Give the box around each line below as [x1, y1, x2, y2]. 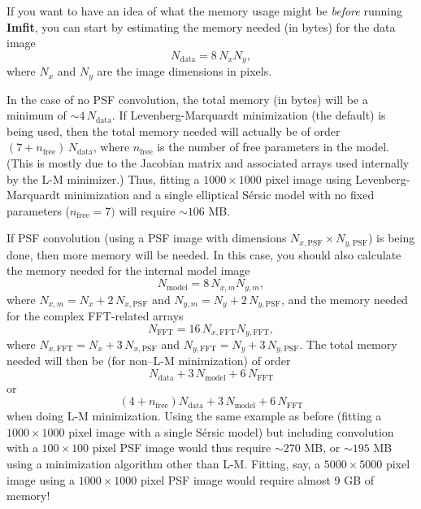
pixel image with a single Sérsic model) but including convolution [68, 423, 394, 440]
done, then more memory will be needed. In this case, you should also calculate [7, 246, 401, 263]
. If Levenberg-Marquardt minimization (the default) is [111, 107, 386, 124]
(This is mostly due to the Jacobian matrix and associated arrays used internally [7, 154, 410, 172]
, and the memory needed [280, 290, 408, 307]
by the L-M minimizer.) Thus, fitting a [7, 170, 200, 187]
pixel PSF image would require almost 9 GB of [140, 471, 375, 488]
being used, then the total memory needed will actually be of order [7, 122, 341, 139]
